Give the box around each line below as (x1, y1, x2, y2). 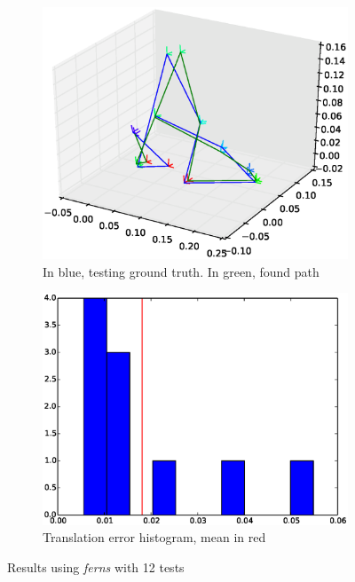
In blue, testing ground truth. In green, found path (43, 262, 319, 280)
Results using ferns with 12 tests (7, 557, 185, 576)
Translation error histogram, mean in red (43, 528, 266, 547)
